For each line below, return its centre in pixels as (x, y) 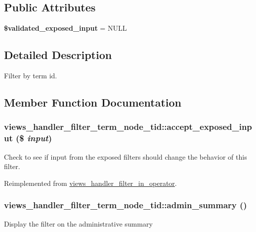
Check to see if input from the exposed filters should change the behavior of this (126, 156)
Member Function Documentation (93, 102)
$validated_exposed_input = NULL (65, 28)
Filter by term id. (31, 75)
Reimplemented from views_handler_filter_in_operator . (90, 183)
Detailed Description (58, 55)
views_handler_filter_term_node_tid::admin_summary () (126, 205)
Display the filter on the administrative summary (78, 223)
